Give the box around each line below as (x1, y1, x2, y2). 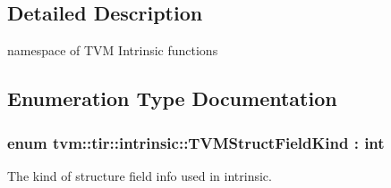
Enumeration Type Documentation (7, 85, 337, 112)
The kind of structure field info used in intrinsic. (7, 166, 272, 184)
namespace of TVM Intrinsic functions (7, 41, 218, 60)
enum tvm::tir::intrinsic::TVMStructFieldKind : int (7, 131, 385, 153)
